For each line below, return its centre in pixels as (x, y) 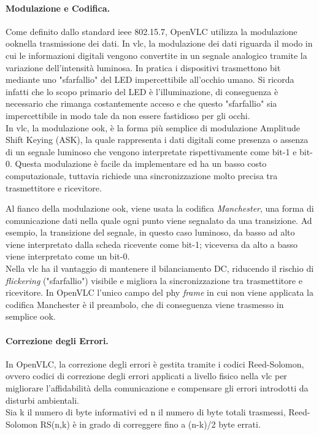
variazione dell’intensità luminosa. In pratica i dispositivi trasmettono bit (143, 67)
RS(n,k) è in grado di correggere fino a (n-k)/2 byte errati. (150, 424)
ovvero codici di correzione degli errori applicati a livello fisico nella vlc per (146, 376)
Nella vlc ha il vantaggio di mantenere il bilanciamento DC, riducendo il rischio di (160, 268)
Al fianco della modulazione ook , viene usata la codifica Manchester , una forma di (160, 208)
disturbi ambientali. (42, 400)
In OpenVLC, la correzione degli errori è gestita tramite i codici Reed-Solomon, (155, 364)
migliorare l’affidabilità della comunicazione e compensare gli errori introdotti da (157, 388)
